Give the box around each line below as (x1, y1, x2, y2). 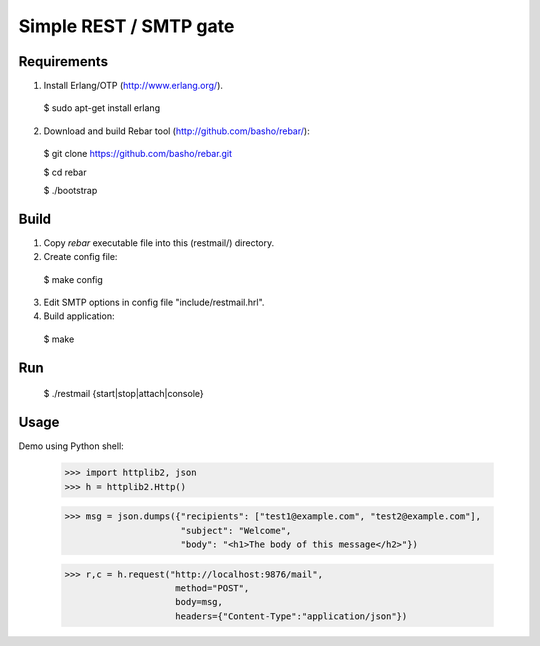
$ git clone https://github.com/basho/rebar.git (43, 148, 232, 160)
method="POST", (175, 582, 250, 594)
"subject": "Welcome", (180, 525, 292, 536)
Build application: (43, 310, 115, 322)
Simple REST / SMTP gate (18, 15, 235, 37)
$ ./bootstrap (43, 185, 98, 197)
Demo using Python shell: (18, 440, 124, 452)
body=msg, (175, 596, 224, 608)
